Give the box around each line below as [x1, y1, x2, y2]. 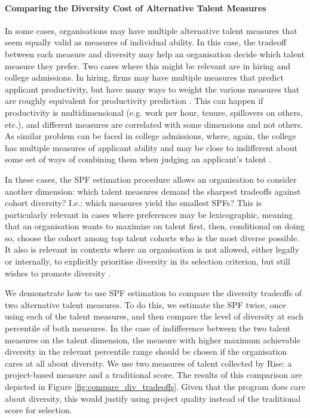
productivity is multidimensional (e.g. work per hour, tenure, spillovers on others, [5, 106, 303, 118]
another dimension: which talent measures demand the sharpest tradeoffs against [5, 185, 301, 197]
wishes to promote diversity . [5, 266, 111, 279]
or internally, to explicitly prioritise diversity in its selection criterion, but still [5, 255, 290, 268]
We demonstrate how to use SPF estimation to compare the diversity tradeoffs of [5, 287, 302, 299]
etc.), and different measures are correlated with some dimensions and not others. [5, 118, 303, 130]
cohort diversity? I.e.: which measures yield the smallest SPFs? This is [5, 196, 262, 209]
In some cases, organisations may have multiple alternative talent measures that [5, 24, 297, 36]
